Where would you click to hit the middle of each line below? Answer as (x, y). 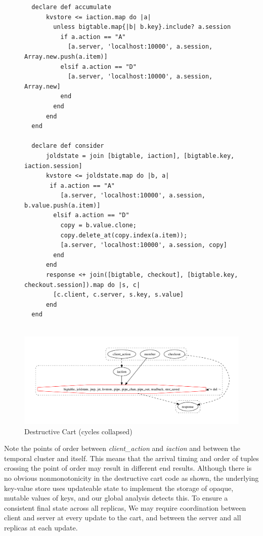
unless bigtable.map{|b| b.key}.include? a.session (142, 27)
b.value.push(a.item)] (62, 205)
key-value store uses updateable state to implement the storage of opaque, (119, 488)
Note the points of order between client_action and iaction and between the (122, 448)
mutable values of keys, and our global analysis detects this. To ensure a (116, 498)
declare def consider (68, 146)
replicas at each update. (41, 528)
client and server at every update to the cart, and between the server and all (123, 518)
